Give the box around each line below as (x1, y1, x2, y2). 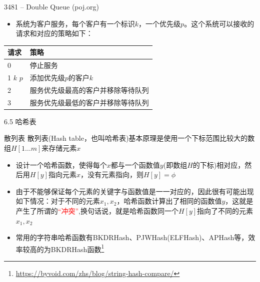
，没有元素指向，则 (80, 169, 143, 180)
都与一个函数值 (110, 159, 160, 170)
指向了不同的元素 (197, 205, 253, 216)
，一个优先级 (138, 18, 181, 28)
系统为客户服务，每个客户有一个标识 (15, 18, 135, 28)
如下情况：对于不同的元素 (15, 196, 100, 206)
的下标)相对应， (192, 159, 245, 170)
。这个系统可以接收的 (184, 18, 254, 28)
